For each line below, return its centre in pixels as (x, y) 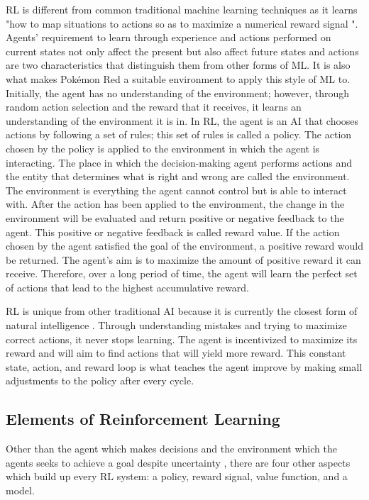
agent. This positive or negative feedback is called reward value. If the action (173, 232)
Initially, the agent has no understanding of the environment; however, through (178, 93)
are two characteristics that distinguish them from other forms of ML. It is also (178, 65)
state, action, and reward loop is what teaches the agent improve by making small (184, 366)
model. (20, 490)
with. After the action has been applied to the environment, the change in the (175, 204)
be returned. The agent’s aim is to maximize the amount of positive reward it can (183, 259)
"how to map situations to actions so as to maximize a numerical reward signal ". (182, 23)
